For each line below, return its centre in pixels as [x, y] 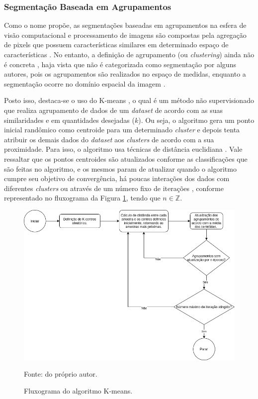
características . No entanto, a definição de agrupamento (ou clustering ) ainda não [129, 54]
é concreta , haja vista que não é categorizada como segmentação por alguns [120, 64]
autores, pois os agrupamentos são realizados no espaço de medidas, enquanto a [125, 74]
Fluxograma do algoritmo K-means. [78, 390]
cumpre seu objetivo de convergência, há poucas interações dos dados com [117, 178]
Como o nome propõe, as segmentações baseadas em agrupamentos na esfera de [125, 25]
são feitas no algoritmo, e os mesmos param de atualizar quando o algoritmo [120, 168]
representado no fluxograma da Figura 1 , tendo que [82, 198]
